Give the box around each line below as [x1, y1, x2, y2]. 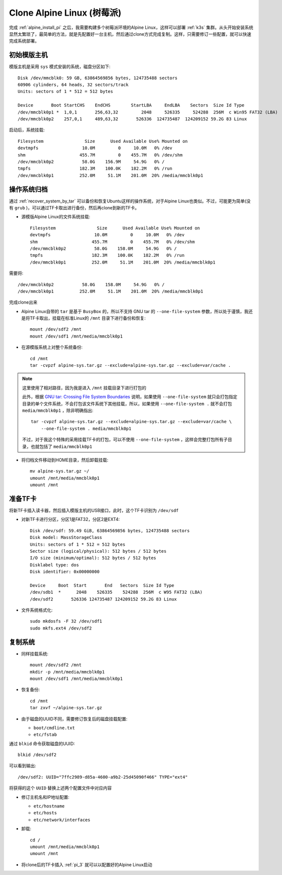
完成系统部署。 [9, 38, 39, 44]
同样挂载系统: [21, 651, 49, 656]
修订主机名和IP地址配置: [21, 794, 69, 800]
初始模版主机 [9, 51, 48, 59]
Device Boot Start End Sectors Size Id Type [30, 583, 174, 588]
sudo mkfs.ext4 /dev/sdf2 [30, 625, 92, 631]
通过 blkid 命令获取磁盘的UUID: [9, 740, 75, 746]
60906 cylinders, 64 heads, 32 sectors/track [18, 82, 129, 88]
